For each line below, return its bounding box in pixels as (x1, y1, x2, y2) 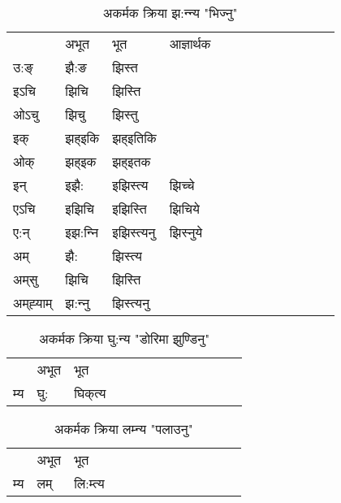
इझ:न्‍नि (65, 223, 99, 241)
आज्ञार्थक (169, 34, 211, 53)
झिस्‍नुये (169, 223, 203, 241)
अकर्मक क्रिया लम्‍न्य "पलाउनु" (54, 419, 193, 438)
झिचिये (169, 199, 200, 218)
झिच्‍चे (169, 176, 195, 194)
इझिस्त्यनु (112, 223, 156, 241)
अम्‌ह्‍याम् (13, 293, 53, 312)
